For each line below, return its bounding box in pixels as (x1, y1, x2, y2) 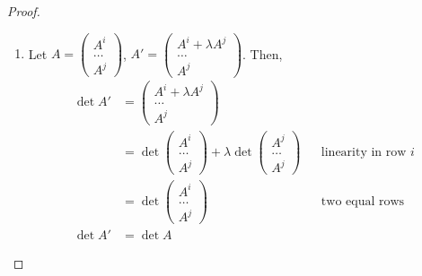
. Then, (242, 44, 283, 63)
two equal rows (321, 195, 405, 209)
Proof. (7, 2, 40, 20)
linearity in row (321, 146, 407, 160)
